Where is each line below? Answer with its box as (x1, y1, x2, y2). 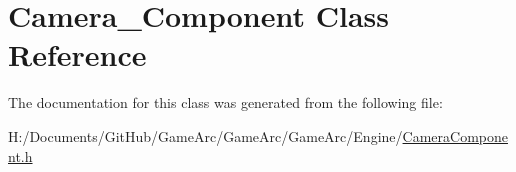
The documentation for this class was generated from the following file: (8, 92, 443, 113)
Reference (8, 34, 147, 75)
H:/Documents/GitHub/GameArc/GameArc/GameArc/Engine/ (8, 125, 403, 146)
